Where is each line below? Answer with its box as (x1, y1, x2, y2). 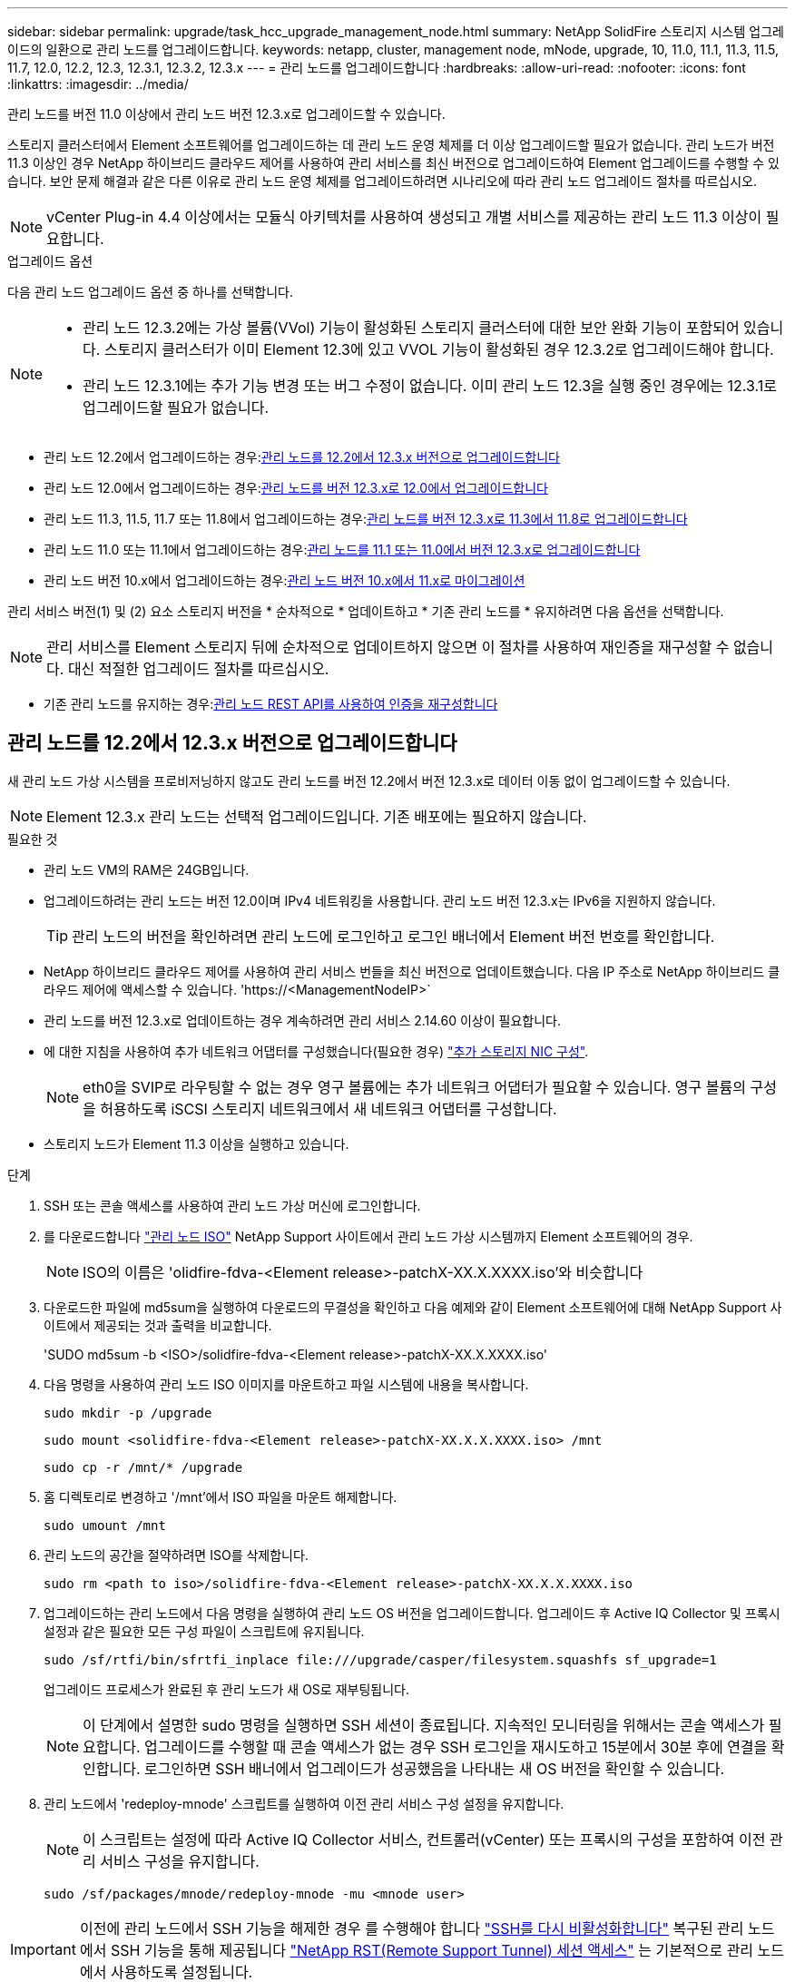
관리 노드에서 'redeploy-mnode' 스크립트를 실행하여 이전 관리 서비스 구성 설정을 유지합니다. (44, 1795, 564, 1811)
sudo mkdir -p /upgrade (44, 1405, 212, 1420)
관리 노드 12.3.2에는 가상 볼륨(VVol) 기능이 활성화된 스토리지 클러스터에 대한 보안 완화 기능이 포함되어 (83, 319, 740, 337)
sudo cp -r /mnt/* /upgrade (44, 1459, 243, 1475)
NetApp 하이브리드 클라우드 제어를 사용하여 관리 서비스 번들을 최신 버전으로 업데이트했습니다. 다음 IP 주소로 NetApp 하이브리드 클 (44, 963, 780, 979)
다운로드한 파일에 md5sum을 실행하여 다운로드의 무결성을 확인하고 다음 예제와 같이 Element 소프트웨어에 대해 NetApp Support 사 (44, 1299, 782, 1315)
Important (10, 1939, 76, 1958)
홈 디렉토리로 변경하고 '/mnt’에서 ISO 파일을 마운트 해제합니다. (44, 1488, 397, 1505)
